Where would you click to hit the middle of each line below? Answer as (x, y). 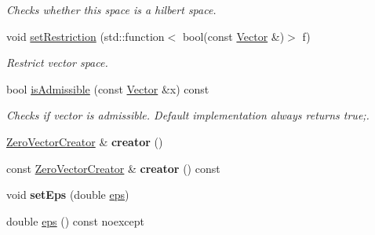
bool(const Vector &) (233, 36)
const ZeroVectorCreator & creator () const (113, 168)
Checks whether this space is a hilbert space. (111, 9)
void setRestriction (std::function (86, 36)
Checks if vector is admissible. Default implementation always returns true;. (188, 115)
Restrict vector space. (57, 62)
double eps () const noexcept (75, 220)
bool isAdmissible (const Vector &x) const (108, 88)
